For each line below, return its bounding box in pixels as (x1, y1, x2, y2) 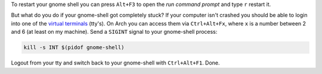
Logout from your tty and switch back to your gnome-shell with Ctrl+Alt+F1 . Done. (11, 59, 220, 66)
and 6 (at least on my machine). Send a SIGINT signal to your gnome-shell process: (11, 28, 218, 36)
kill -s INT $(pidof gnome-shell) (23, 44, 125, 51)
